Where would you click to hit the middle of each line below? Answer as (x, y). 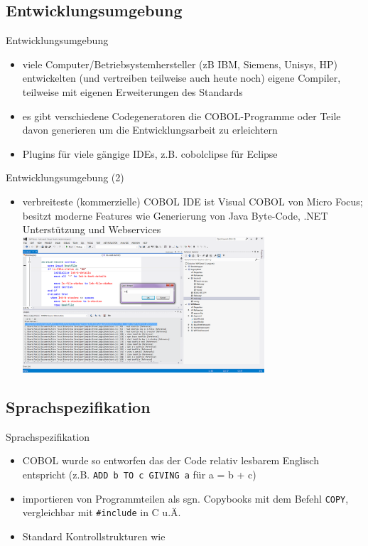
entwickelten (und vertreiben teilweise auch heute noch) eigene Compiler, (182, 78)
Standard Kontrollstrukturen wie (94, 536)
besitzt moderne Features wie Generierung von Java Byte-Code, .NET (175, 215)
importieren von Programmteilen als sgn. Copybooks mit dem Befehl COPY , (185, 498)
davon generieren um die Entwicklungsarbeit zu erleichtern (150, 130)
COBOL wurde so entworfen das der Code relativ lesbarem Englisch (171, 460)
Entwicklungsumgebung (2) (65, 177)
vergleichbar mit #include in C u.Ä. (102, 512)
